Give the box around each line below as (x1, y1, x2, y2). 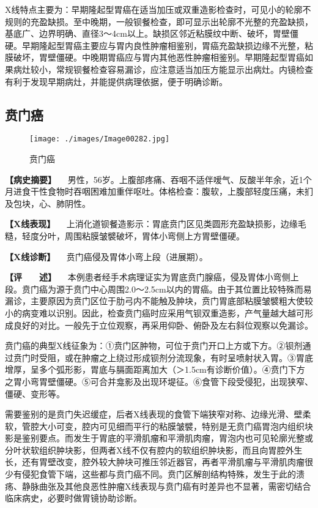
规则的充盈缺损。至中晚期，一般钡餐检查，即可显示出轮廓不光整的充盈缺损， (5, 15, 313, 28)
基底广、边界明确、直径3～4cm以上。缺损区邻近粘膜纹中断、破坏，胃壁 (5, 27, 290, 40)
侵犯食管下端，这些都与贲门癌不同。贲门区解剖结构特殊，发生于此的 (21, 468, 296, 480)
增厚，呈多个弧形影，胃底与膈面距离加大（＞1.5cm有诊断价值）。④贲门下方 (5, 363, 305, 376)
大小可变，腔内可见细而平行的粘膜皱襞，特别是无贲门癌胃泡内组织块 (39, 419, 313, 432)
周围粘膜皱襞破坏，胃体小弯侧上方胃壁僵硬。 (64, 229, 245, 242)
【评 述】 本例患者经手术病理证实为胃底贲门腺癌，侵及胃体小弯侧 (5, 271, 290, 283)
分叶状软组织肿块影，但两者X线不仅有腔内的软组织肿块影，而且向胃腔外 (5, 443, 294, 456)
